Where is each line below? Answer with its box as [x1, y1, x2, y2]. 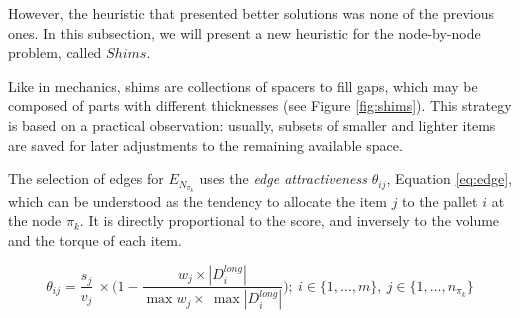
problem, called [8, 42, 102, 63]
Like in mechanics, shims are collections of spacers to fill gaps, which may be [8, 75, 478, 96]
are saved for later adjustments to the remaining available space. [8, 134, 403, 155]
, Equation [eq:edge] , [386, 168, 512, 189]
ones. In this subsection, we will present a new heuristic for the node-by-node [8, 22, 481, 43]
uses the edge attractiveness [199, 168, 367, 189]
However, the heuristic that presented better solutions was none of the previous [8, 3, 494, 23]
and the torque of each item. [8, 229, 182, 250]
